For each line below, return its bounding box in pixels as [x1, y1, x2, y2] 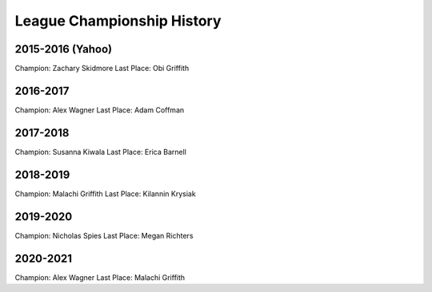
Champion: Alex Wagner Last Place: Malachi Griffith [14, 272, 186, 282]
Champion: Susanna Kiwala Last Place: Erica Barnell [14, 147, 187, 156]
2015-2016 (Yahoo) [14, 42, 113, 56]
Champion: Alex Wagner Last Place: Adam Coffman [14, 105, 185, 115]
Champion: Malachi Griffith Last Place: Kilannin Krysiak [14, 188, 196, 199]
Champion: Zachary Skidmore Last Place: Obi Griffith [14, 64, 190, 73]
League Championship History [14, 12, 222, 30]
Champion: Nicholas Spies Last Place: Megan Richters [14, 231, 194, 240]
